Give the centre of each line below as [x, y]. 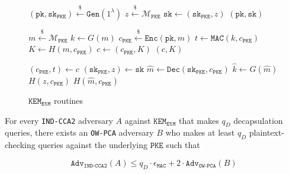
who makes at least [200, 132]
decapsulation [258, 120]
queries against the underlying [93, 145]
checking [20, 145]
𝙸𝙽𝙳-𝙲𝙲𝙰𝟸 [95, 166]
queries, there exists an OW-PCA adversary [79, 132]
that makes [199, 120]
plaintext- [266, 132]
